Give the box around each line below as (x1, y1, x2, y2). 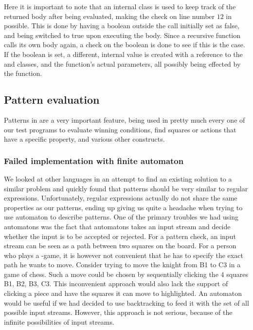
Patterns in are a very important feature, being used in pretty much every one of (4, 114, 245, 125)
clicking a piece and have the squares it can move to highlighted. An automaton (4, 288, 242, 298)
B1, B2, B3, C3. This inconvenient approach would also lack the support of (4, 278, 228, 289)
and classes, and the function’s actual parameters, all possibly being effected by (4, 58, 241, 69)
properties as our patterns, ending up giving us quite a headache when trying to (4, 202, 243, 212)
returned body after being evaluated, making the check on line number (4, 11, 215, 21)
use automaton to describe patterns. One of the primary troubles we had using (4, 212, 239, 222)
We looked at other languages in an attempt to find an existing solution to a (4, 173, 232, 183)
